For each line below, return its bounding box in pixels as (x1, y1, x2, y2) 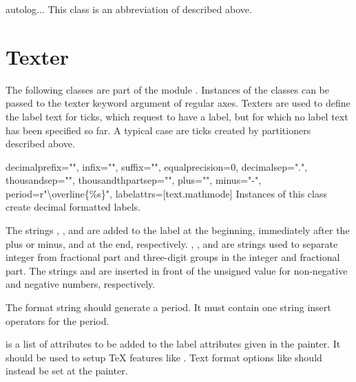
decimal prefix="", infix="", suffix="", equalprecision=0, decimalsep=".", (6, 159, 308, 173)
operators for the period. (6, 313, 109, 328)
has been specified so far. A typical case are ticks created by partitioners (6, 123, 311, 137)
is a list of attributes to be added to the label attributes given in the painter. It (6, 337, 341, 351)
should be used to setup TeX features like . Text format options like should (6, 350, 322, 364)
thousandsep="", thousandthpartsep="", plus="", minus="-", (6, 173, 262, 187)
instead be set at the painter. (6, 363, 128, 378)
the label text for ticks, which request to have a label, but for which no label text (6, 109, 348, 123)
